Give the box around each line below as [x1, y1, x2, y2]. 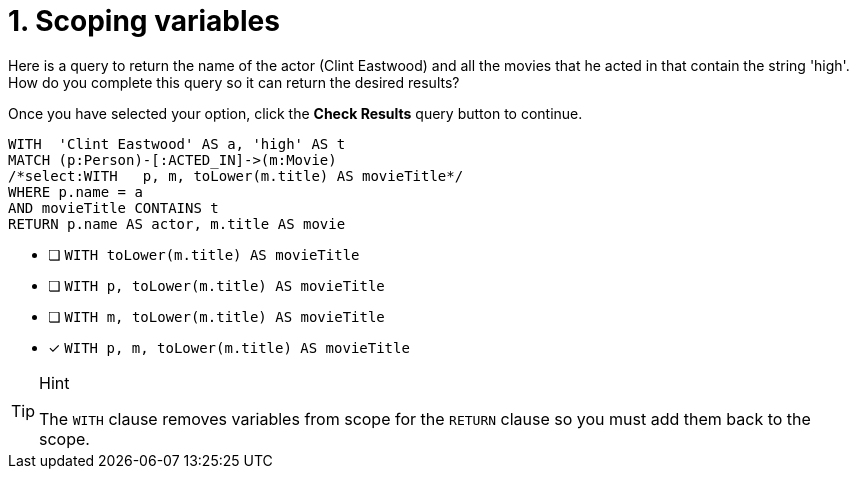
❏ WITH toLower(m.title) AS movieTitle [48, 245, 360, 263]
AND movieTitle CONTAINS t [8, 199, 219, 216]
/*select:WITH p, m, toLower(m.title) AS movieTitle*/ [8, 167, 464, 184]
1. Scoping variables [8, 4, 280, 38]
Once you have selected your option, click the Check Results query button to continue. [8, 104, 583, 122]
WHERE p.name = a [8, 183, 143, 200]
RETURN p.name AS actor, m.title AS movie [8, 215, 346, 232]
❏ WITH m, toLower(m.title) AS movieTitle [48, 307, 385, 325]
